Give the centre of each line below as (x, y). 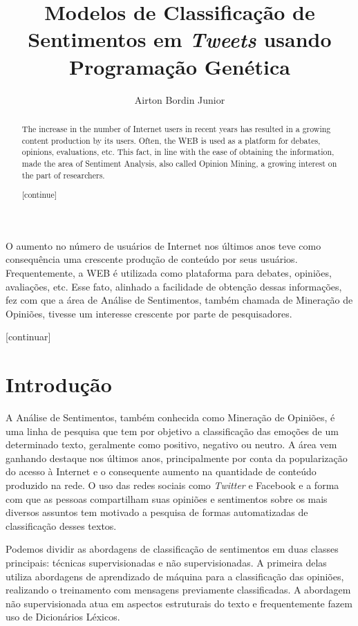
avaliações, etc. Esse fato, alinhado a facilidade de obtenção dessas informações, (174, 286)
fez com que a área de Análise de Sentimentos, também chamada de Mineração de (179, 300)
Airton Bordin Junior (180, 99)
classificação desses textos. (61, 525)
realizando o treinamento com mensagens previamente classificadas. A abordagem (178, 590)
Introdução (59, 384)
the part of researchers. (63, 175)
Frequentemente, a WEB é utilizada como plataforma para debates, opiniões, (169, 272)
